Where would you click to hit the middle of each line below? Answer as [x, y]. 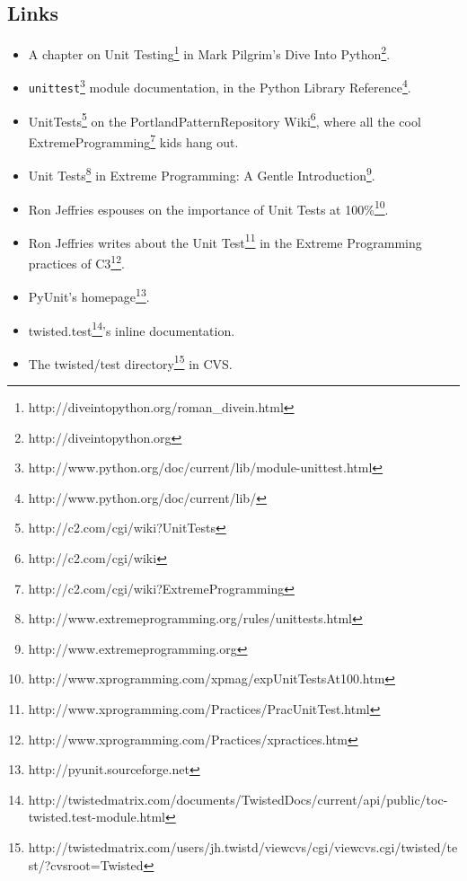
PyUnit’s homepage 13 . [89, 295]
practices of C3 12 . [76, 262]
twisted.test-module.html [97, 817]
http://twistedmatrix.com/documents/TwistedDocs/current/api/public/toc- [238, 799]
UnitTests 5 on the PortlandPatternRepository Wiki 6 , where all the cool [225, 119]
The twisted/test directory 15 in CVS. [130, 362]
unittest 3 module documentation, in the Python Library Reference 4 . [220, 86]
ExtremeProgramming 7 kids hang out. [133, 141]
